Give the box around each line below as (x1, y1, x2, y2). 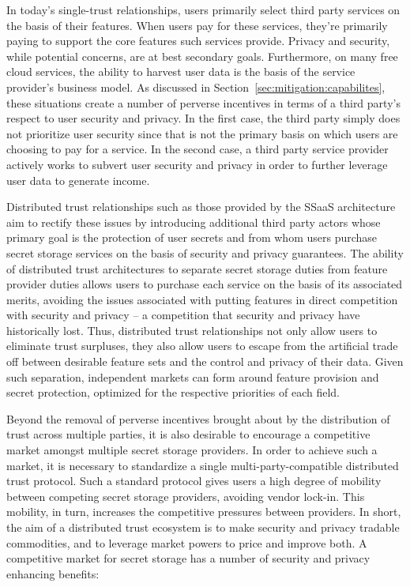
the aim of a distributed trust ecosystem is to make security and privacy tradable (6, 519, 400, 535)
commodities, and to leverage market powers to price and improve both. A (6, 534, 367, 551)
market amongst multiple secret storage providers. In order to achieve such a (6, 442, 378, 458)
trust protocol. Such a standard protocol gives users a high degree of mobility (6, 472, 382, 489)
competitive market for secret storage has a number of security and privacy (6, 550, 371, 566)
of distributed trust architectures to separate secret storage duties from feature (6, 260, 388, 277)
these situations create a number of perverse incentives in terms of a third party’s (6, 94, 401, 111)
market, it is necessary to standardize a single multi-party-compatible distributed (6, 457, 399, 473)
